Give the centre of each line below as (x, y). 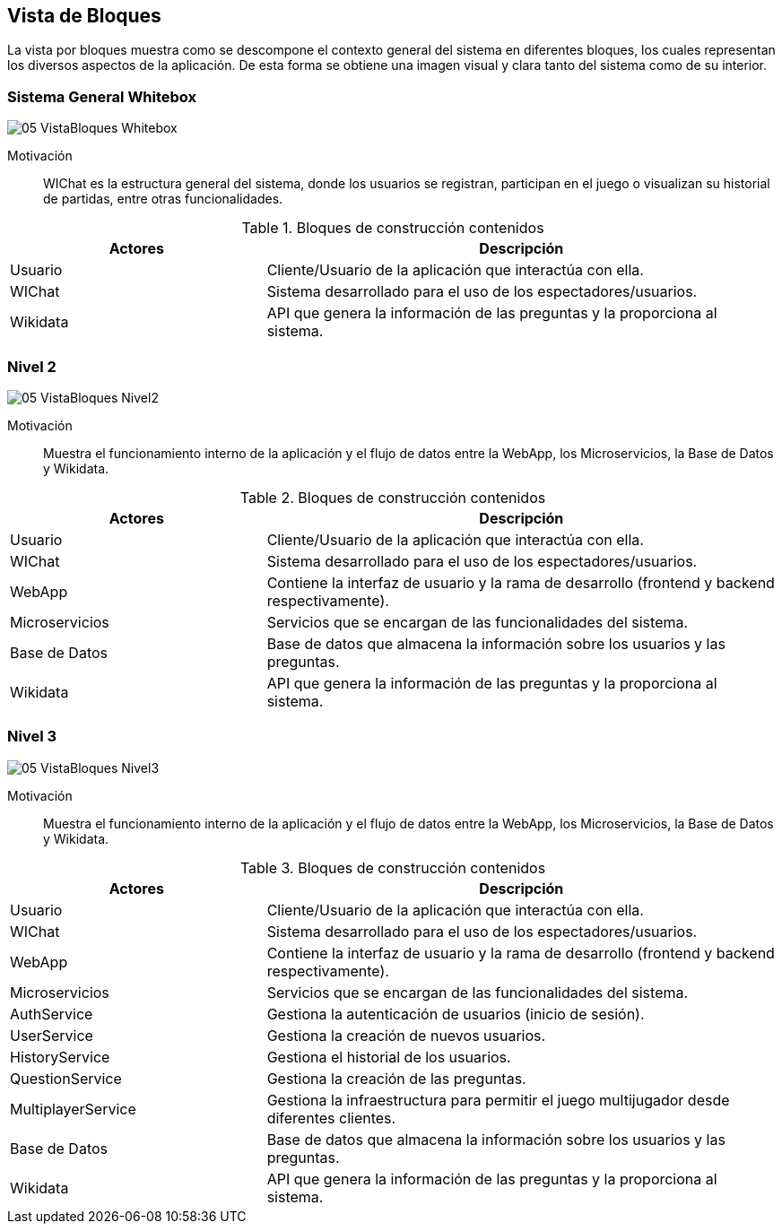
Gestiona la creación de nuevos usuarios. (406, 1035)
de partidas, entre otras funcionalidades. (163, 199)
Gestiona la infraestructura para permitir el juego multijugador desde (498, 1100)
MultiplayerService (73, 1109)
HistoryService (60, 1057)
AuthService (52, 1014)
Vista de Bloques (84, 16)
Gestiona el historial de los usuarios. (389, 1057)
